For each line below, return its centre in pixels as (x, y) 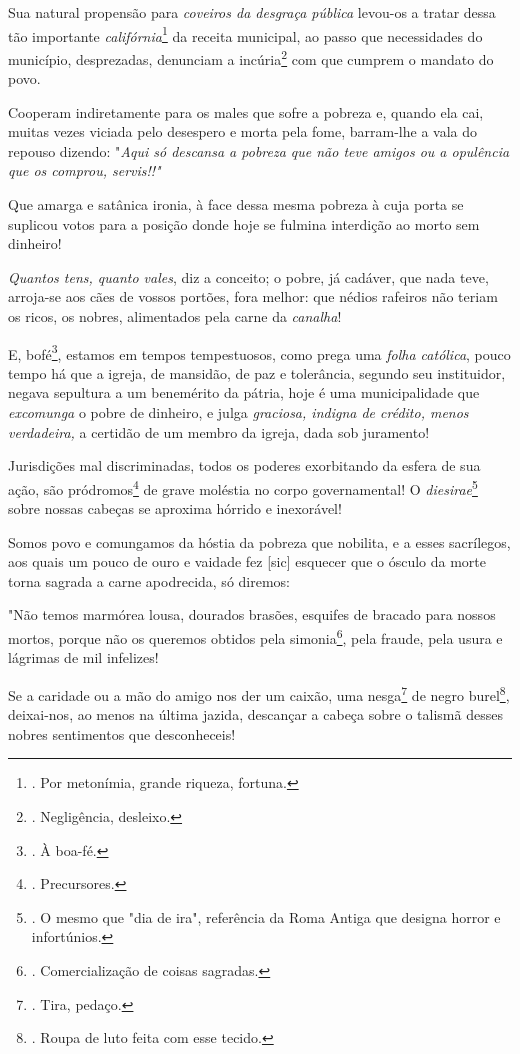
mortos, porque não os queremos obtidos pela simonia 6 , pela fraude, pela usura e (255, 636)
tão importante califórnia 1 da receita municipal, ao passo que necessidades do (245, 34)
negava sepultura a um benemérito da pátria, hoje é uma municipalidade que (244, 392)
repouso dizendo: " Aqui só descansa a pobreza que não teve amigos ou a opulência (259, 150)
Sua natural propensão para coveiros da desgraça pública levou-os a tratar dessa (252, 12)
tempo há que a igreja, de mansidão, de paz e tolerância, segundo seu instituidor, (257, 372)
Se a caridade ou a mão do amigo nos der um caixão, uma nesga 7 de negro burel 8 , (259, 693)
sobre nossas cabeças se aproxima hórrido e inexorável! (175, 508)
